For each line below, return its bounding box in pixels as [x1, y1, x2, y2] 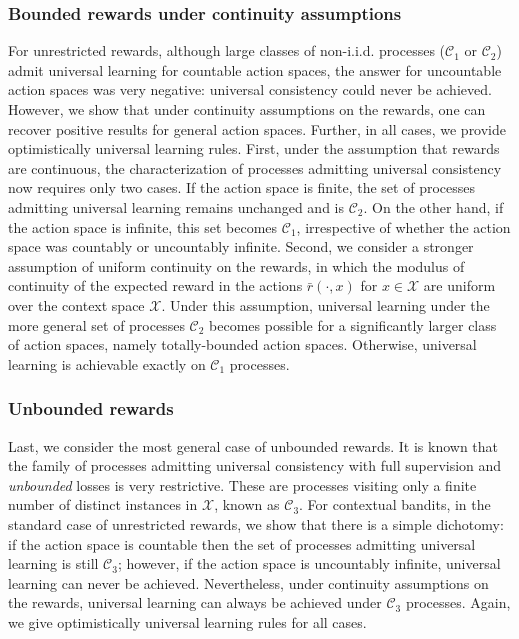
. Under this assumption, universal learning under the [161, 294, 490, 315]
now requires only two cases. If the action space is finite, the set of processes [8, 177, 475, 198]
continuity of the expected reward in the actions [8, 275, 303, 296]
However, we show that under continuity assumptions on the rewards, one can [8, 99, 486, 119]
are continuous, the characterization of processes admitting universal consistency [8, 157, 502, 178]
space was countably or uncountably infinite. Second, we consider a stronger [8, 236, 474, 257]
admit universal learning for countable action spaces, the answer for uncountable [8, 59, 502, 80]
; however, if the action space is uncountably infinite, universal [117, 553, 501, 574]
